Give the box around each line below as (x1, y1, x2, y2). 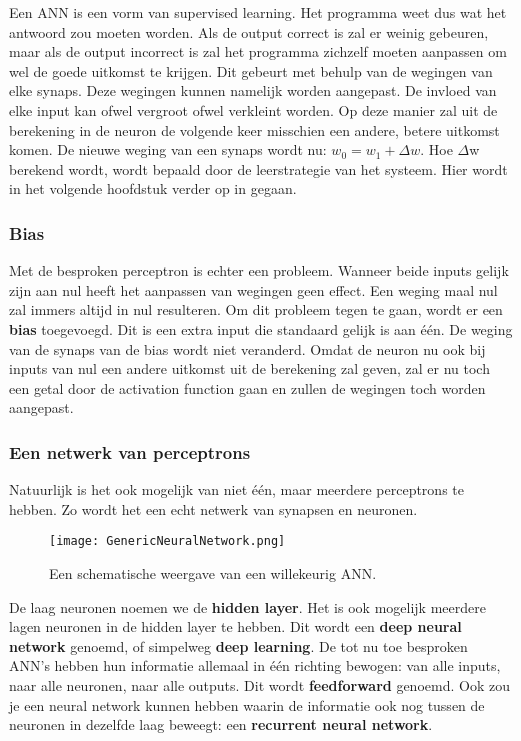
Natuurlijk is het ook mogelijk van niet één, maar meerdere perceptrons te (9, 479, 464, 500)
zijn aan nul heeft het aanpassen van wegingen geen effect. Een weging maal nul (9, 279, 498, 300)
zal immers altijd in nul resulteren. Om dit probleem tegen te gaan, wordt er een (9, 299, 503, 320)
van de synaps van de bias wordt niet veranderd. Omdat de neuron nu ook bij (9, 338, 486, 359)
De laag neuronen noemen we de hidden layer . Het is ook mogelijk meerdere (9, 596, 486, 617)
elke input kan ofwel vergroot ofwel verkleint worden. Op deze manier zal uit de (9, 99, 498, 120)
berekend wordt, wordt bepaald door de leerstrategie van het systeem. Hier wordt (9, 158, 508, 179)
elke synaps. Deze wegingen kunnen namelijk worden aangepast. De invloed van (9, 80, 497, 101)
